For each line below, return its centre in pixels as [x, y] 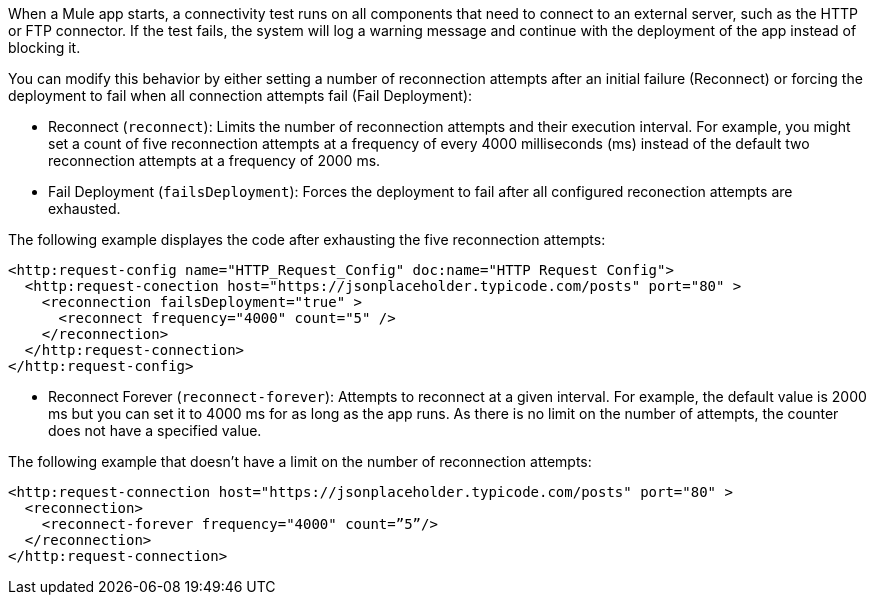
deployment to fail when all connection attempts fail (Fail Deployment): [240, 95]
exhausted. [84, 208]
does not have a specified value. [155, 430]
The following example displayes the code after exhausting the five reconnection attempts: [307, 239]
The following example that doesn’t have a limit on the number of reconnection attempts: [300, 461]
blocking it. [44, 47]
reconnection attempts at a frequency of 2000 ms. [214, 160]
